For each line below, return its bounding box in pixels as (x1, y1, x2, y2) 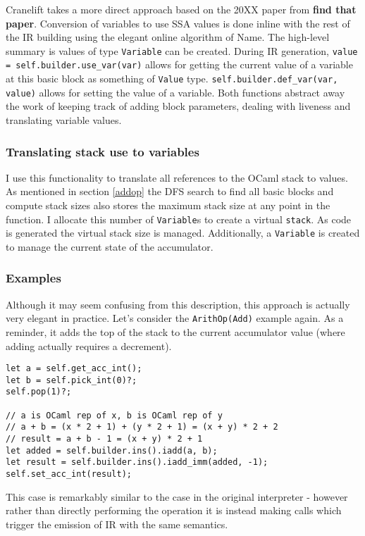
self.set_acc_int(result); (6, 469, 132, 480)
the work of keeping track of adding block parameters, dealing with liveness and (6, 99, 351, 113)
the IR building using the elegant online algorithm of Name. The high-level (6, 30, 330, 44)
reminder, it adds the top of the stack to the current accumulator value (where (6, 324, 345, 339)
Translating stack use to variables (6, 142, 199, 160)
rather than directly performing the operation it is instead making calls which (6, 503, 342, 518)
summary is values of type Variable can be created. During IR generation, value (6, 43, 358, 58)
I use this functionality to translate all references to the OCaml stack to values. (6, 170, 348, 185)
